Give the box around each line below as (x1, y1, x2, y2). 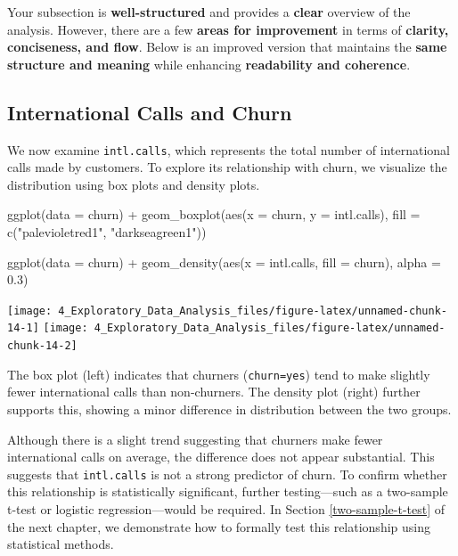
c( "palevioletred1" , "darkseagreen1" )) (7, 223, 207, 241)
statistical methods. (7, 535, 114, 553)
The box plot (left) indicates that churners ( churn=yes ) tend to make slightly (7, 364, 430, 383)
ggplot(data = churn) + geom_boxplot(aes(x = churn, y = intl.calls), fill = (7, 205, 421, 224)
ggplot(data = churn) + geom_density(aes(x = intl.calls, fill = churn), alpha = (7, 252, 441, 271)
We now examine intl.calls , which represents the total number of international (7, 140, 450, 159)
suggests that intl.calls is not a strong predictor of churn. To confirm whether (7, 464, 447, 483)
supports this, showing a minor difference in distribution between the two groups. (7, 400, 452, 419)
